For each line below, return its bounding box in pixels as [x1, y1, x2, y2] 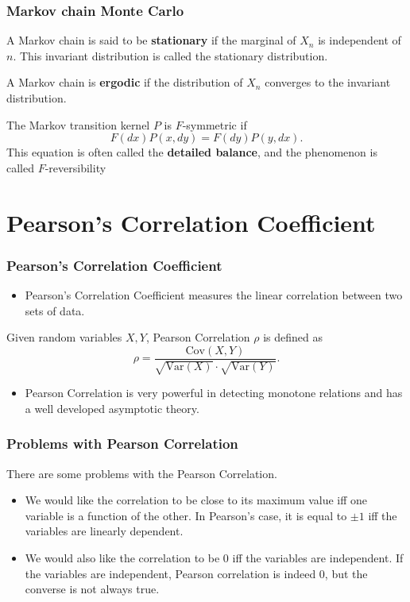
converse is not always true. [25, 581, 160, 597]
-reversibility [44, 159, 106, 176]
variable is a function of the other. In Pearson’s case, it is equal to [25, 507, 347, 523]
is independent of [318, 32, 401, 48]
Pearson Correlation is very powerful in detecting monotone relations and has [25, 384, 403, 401]
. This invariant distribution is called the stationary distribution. [13, 47, 328, 64]
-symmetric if [182, 116, 247, 133]
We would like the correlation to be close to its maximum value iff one [25, 492, 368, 508]
